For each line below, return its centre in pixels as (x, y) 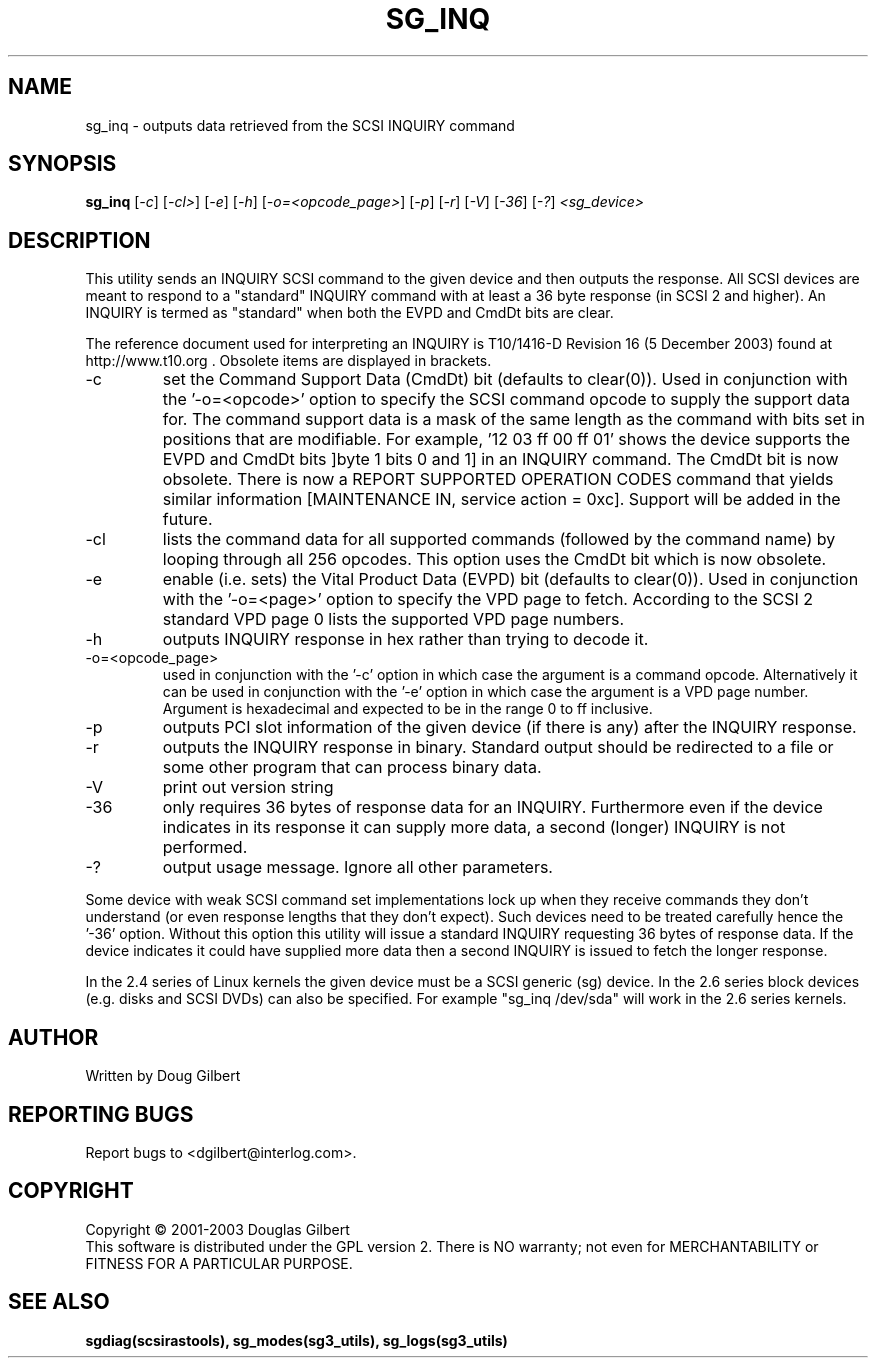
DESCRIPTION (79, 240)
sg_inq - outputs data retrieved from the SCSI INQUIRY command (300, 125)
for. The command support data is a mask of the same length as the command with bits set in (513, 419)
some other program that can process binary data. (352, 767)
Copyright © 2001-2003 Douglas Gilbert (217, 1229)
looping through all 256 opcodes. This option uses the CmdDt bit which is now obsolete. (494, 559)
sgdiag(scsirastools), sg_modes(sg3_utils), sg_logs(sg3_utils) (296, 1340)
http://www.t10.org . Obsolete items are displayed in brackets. (288, 361)
